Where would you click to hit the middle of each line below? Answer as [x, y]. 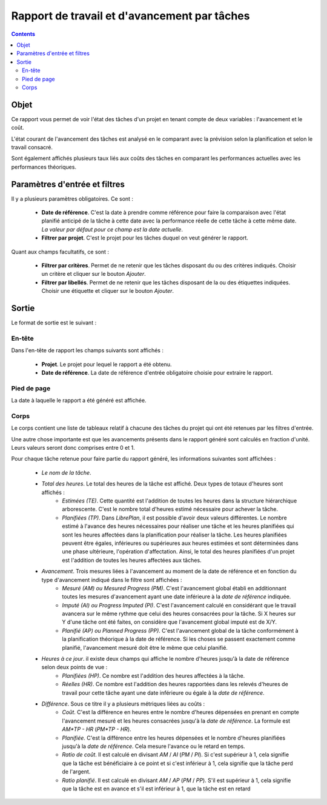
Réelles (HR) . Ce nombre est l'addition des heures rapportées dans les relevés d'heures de [175, 684]
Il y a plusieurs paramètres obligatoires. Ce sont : [72, 199]
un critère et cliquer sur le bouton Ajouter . [94, 274]
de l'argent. [76, 772]
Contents [23, 34]
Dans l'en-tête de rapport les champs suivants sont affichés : [87, 350]
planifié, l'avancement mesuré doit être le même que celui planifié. [145, 647]
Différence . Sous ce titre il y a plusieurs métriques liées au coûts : [123, 704]
